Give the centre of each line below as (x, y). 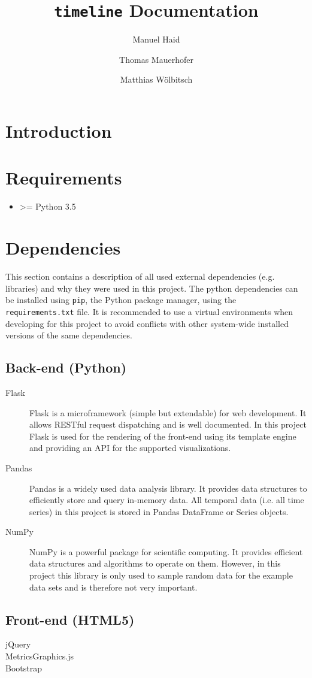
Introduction (59, 131)
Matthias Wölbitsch (156, 79)
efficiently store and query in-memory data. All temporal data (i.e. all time (167, 500)
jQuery (18, 644)
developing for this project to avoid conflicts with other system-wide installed (147, 323)
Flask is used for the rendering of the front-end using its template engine (163, 436)
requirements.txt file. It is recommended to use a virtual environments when (149, 311)
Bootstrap (24, 668)
